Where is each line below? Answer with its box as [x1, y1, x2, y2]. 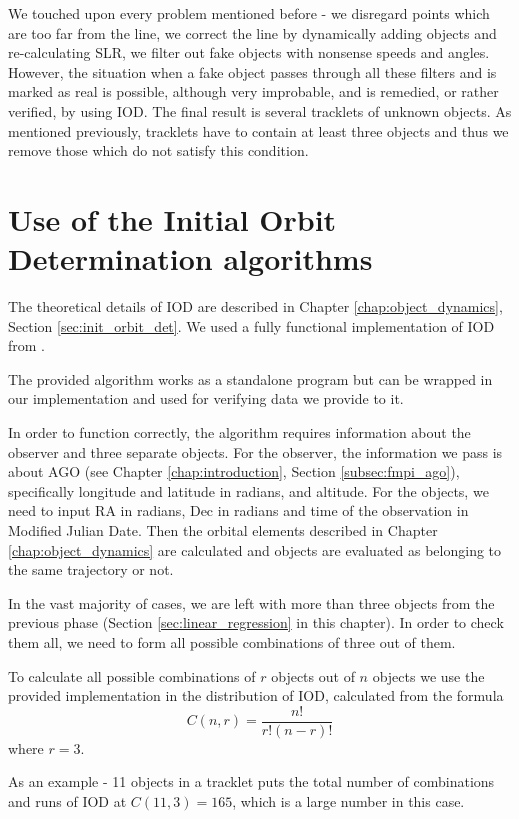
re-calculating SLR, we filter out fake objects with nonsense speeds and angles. [8, 42, 490, 63]
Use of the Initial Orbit [8, 198, 337, 239]
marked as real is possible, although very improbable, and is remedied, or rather [8, 81, 499, 102]
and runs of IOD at [8, 791, 127, 811]
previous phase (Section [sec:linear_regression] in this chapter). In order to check [8, 612, 504, 633]
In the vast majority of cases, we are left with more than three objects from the [8, 592, 495, 613]
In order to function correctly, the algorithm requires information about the [8, 422, 471, 443]
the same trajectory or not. [8, 559, 174, 580]
